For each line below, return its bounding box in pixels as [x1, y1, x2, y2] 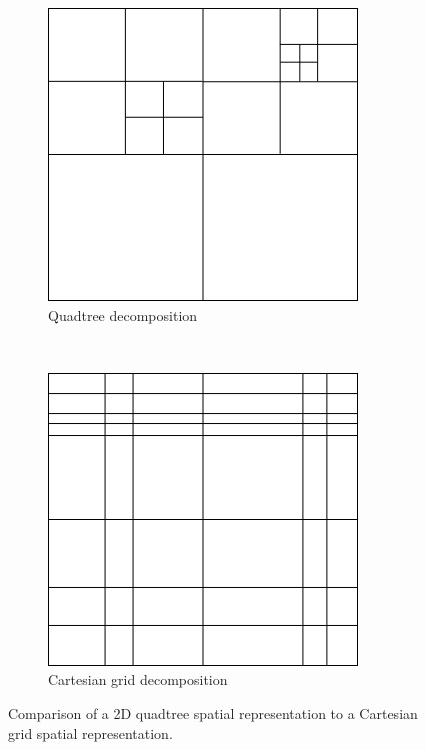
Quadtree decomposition [48, 304, 198, 325]
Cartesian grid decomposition [48, 669, 228, 690]
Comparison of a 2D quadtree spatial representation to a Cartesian [8, 702, 418, 723]
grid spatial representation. [8, 722, 173, 743]
